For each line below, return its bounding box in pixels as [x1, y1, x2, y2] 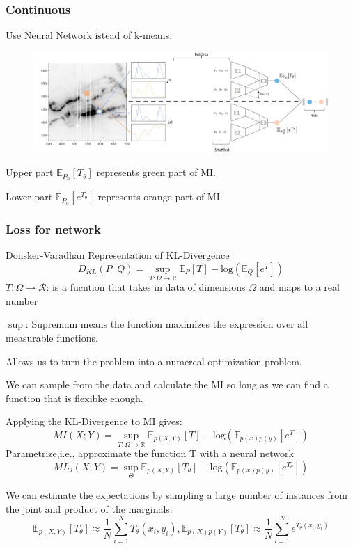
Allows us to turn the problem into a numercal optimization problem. [6, 353, 302, 368]
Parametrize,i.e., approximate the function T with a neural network [6, 446, 294, 461]
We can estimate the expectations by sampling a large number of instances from [6, 488, 347, 502]
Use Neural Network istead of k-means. [6, 28, 173, 42]
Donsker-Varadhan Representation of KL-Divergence [6, 248, 230, 262]
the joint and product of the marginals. [6, 501, 173, 516]
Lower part [6, 189, 53, 204]
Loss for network [6, 221, 102, 238]
